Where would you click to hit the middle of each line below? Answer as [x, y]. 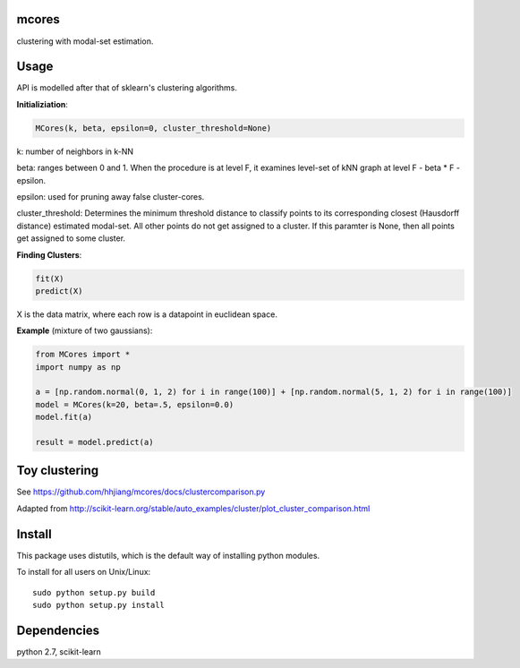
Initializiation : [43, 104]
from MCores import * [83, 355]
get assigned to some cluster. [71, 238]
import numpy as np [78, 367]
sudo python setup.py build [94, 592]
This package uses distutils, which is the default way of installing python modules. [168, 555]
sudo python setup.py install [99, 605]
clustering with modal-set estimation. [85, 41]
